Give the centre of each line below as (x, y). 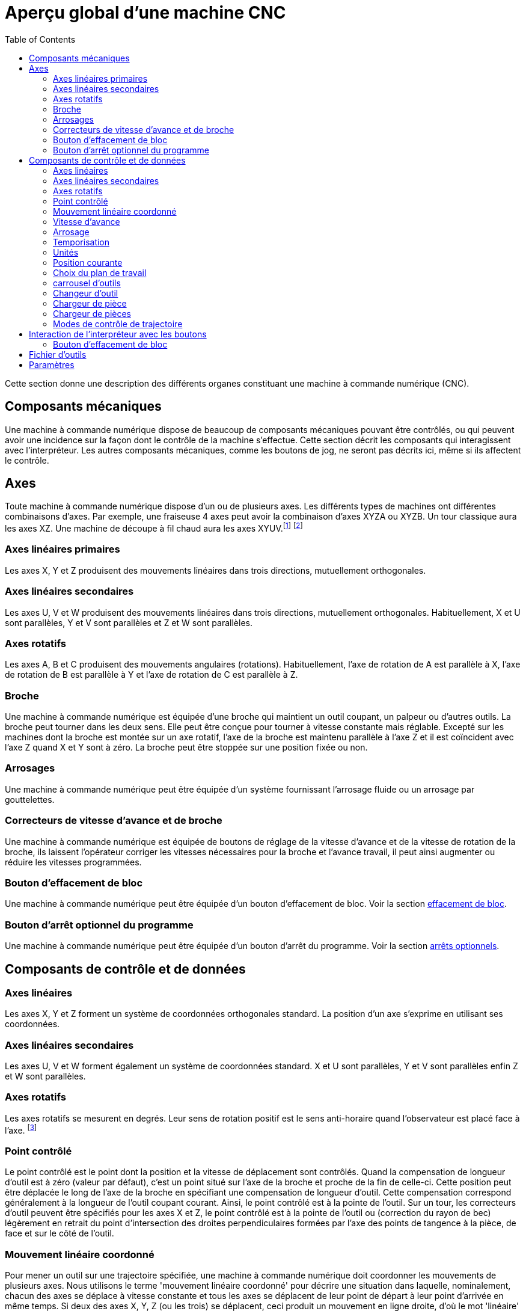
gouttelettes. (30, 799)
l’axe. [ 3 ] (21, 1129)
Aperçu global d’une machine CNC (145, 13)
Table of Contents (40, 39)
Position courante (88, 262)
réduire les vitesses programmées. (73, 862)
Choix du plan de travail (100, 272)
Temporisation (81, 242)
